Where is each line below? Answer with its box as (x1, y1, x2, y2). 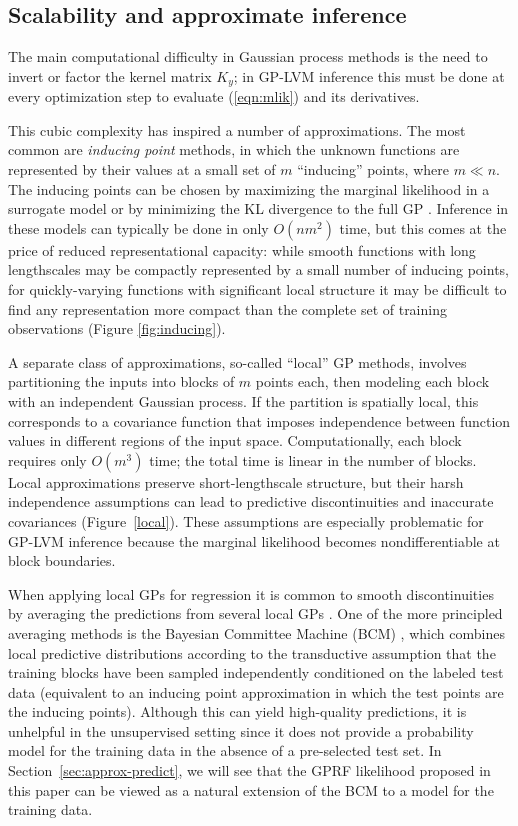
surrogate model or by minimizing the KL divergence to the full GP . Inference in (8, 198, 509, 219)
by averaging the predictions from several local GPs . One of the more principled (8, 603, 503, 624)
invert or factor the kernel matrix (8, 65, 212, 86)
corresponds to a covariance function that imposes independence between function (8, 410, 511, 431)
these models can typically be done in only (8, 217, 269, 238)
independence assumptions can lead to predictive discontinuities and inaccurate (8, 491, 494, 512)
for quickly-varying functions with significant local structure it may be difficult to (8, 279, 507, 299)
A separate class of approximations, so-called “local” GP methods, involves (8, 351, 467, 372)
